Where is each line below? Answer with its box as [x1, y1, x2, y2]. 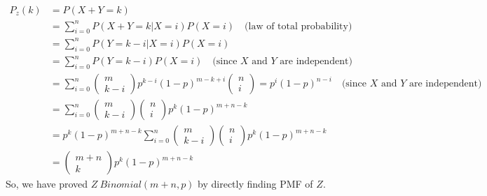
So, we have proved [6, 176, 88, 191]
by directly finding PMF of [198, 176, 313, 191]
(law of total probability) [245, 21, 352, 31]
